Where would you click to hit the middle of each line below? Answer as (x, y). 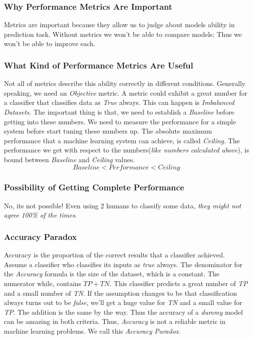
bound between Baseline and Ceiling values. (70, 159)
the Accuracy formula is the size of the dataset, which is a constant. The (112, 274)
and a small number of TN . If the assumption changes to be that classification (121, 293)
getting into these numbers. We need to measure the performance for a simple (120, 121)
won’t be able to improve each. (50, 43)
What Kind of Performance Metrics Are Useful (99, 65)
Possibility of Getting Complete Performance (94, 187)
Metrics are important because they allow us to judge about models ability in (119, 25)
